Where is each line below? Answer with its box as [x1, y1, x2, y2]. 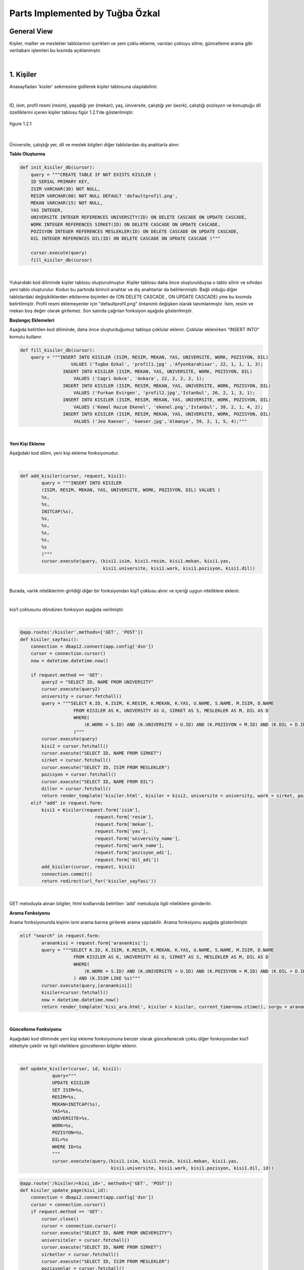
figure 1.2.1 [9, 121, 32, 127]
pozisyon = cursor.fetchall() [41, 772, 117, 777]
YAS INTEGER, [30, 207, 63, 213]
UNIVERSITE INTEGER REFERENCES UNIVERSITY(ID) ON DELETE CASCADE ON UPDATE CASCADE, [30, 214, 248, 220]
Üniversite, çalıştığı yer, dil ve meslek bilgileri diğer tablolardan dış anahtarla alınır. [9, 142, 180, 148]
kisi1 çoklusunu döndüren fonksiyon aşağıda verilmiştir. [9, 606, 124, 612]
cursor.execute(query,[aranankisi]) [41, 982, 133, 988]
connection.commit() [41, 871, 93, 877]
